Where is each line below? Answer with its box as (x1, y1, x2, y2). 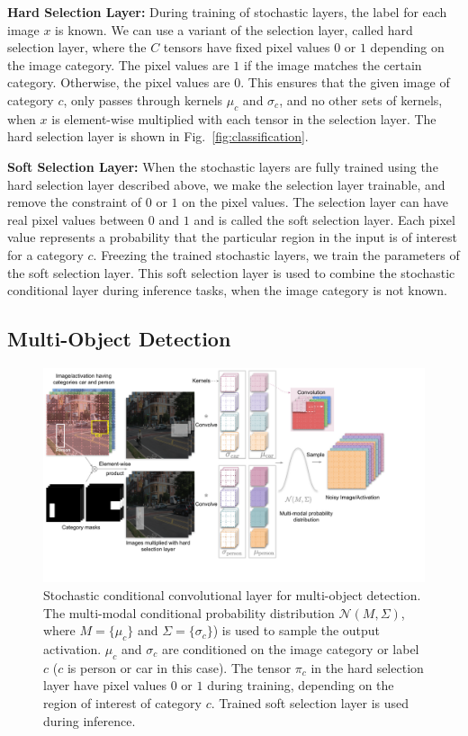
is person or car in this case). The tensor (67, 658, 292, 677)
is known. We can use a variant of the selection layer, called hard (55, 20, 413, 39)
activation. (43, 639, 102, 658)
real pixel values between (7, 210, 145, 229)
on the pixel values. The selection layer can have (182, 193, 448, 211)
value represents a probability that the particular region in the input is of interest (7, 228, 457, 247)
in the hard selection (310, 658, 424, 677)
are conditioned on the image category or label (161, 639, 419, 658)
